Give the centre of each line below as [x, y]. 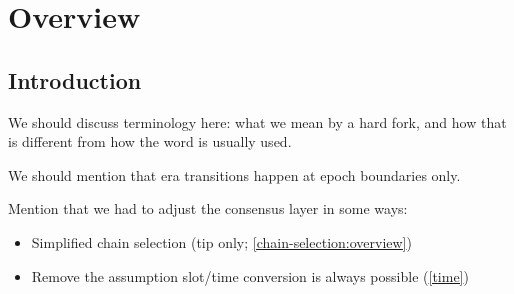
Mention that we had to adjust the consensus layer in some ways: [208, 208]
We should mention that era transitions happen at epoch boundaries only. [234, 174]
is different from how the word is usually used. [150, 141]
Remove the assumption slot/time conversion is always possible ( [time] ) [250, 275]
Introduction [75, 79]
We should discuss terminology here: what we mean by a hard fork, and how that [257, 121]
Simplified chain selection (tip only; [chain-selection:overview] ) [221, 241]
